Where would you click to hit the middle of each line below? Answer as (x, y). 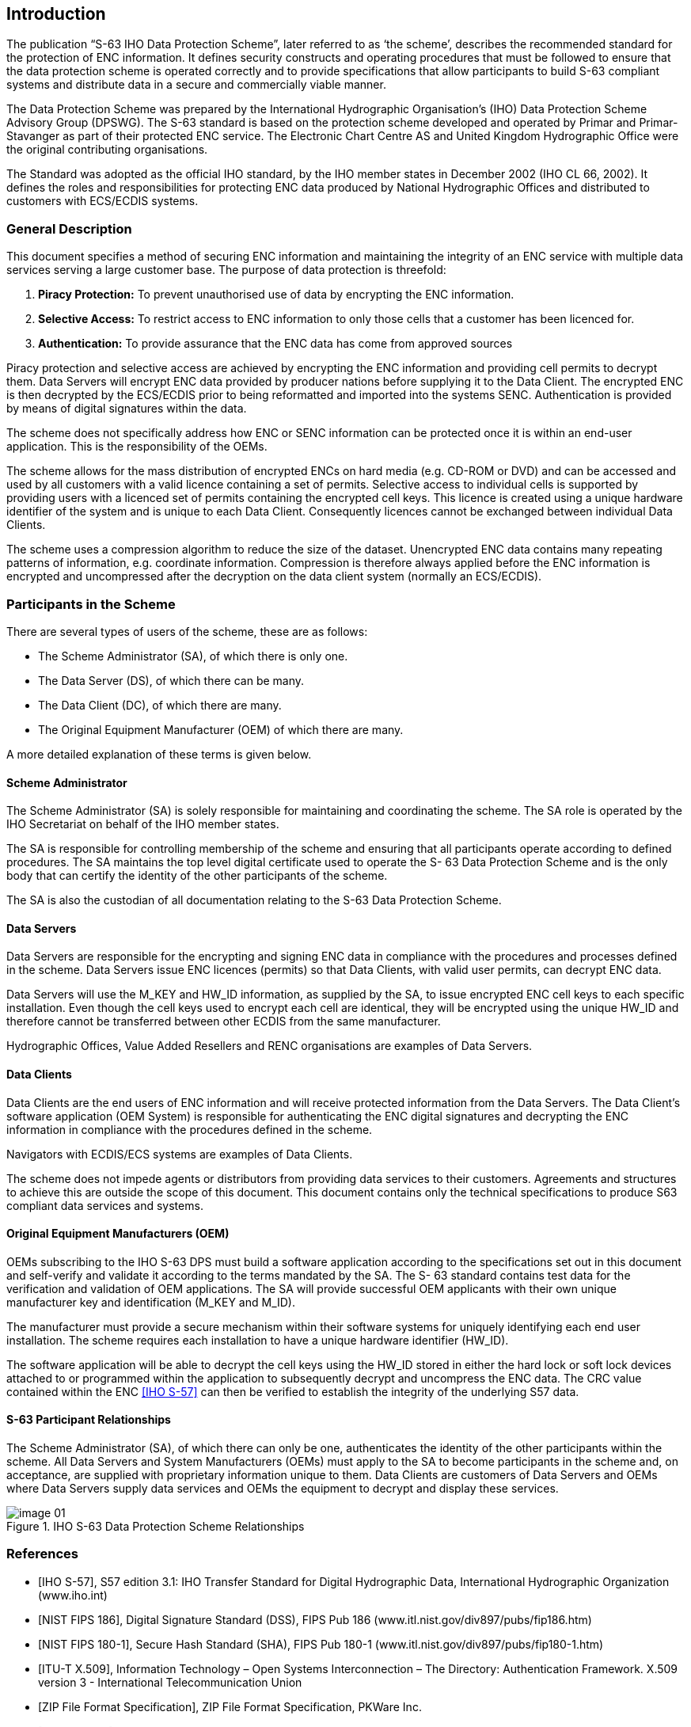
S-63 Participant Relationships (89, 1420)
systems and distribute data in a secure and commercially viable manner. (196, 85)
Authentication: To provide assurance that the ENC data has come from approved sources (275, 344)
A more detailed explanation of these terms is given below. (159, 754)
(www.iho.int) (73, 1595)
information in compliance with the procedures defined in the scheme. (190, 1129)
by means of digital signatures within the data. (127, 409)
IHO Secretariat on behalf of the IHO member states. (143, 824)
